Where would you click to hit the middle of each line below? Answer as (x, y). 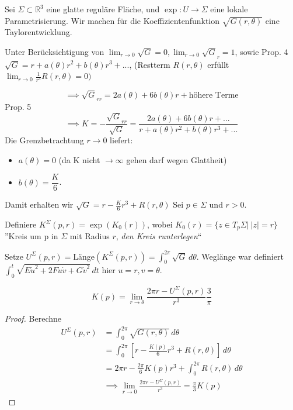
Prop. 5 (18, 106)
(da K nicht (79, 159)
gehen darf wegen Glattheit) (177, 159)
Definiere (21, 224)
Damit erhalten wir (39, 204)
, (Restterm (150, 64)
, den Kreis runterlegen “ (159, 236)
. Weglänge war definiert (240, 256)
